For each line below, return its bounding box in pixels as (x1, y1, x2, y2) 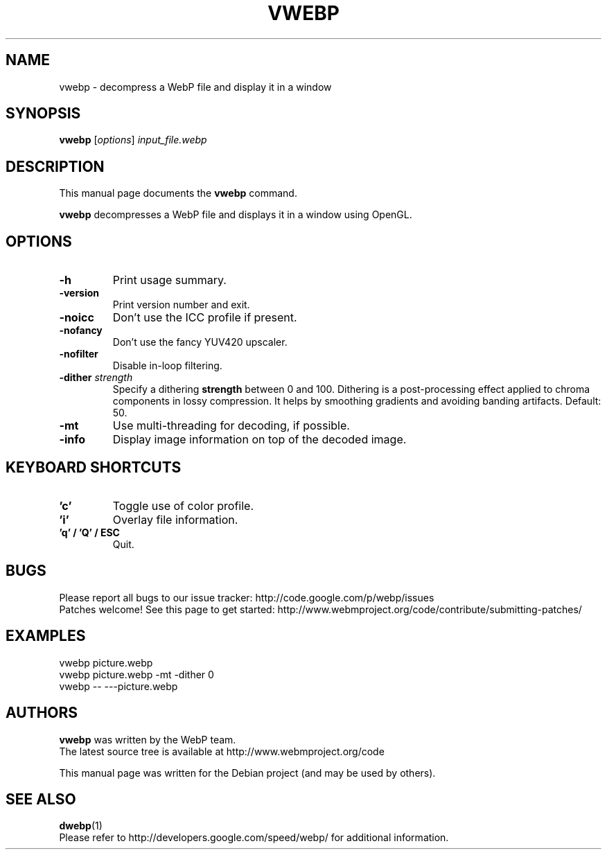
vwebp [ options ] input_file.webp (59, 134, 207, 146)
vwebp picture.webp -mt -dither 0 (59, 668, 214, 680)
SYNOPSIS (6, 105, 81, 123)
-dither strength (59, 371, 133, 384)
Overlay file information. (112, 512, 238, 527)
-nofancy (59, 324, 103, 337)
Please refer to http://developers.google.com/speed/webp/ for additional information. (59, 831, 449, 844)
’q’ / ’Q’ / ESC (59, 526, 120, 538)
